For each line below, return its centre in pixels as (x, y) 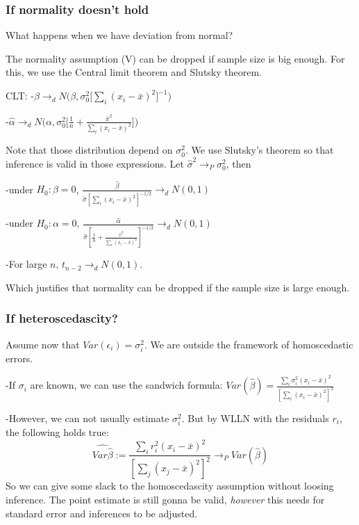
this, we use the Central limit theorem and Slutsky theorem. (134, 72)
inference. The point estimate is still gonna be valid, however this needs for (165, 500)
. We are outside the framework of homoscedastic (249, 344)
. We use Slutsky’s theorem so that (259, 150)
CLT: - (20, 96)
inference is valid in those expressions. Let (95, 164)
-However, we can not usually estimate (87, 418)
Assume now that (43, 344)
